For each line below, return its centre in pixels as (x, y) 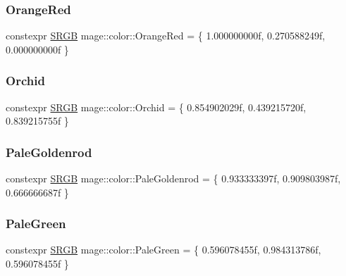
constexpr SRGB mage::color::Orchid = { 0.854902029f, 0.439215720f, (156, 107)
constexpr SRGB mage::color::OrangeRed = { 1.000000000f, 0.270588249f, (166, 36)
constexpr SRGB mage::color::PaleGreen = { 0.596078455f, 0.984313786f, (163, 250)
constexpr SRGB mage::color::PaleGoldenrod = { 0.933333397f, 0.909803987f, (173, 178)
